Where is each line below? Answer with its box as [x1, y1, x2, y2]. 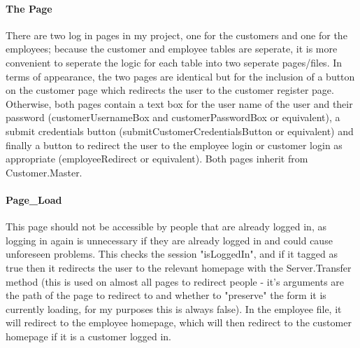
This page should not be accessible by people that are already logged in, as [6, 219, 326, 234]
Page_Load [6, 192, 62, 207]
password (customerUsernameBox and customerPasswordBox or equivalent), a [6, 110, 340, 125]
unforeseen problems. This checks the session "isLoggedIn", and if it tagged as [6, 246, 338, 261]
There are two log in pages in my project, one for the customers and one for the [6, 27, 347, 42]
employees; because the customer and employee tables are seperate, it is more [6, 41, 338, 56]
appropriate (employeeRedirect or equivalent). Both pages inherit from [6, 151, 308, 166]
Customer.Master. [6, 165, 82, 179]
